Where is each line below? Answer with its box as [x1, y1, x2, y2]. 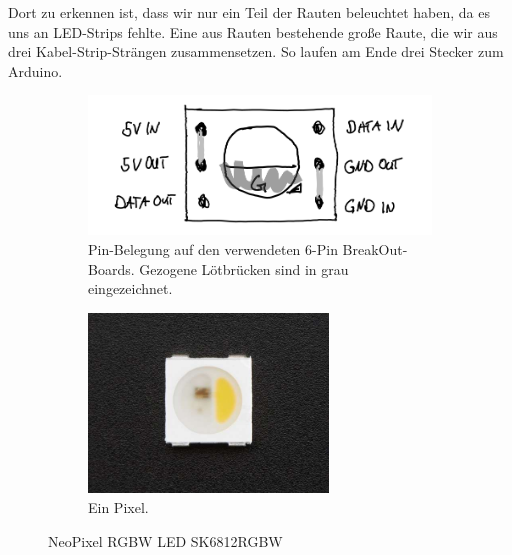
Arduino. [8, 60, 63, 81]
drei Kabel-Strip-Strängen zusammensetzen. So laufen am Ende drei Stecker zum [8, 41, 504, 62]
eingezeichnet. [88, 278, 173, 299]
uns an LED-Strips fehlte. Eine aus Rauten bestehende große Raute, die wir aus [8, 21, 498, 42]
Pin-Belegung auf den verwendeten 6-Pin [88, 238, 338, 259]
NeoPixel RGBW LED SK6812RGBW [48, 530, 283, 551]
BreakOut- [342, 238, 408, 259]
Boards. [88, 258, 135, 279]
